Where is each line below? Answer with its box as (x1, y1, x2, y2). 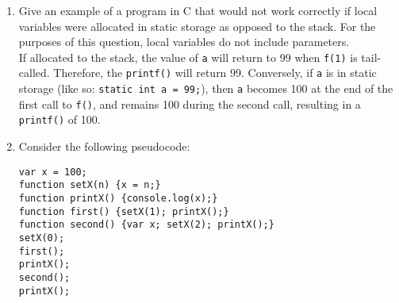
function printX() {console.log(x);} (18, 192, 218, 204)
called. (18, 64, 50, 81)
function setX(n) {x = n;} (18, 179, 161, 191)
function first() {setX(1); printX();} (18, 205, 229, 217)
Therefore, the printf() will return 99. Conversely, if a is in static (53, 64, 377, 81)
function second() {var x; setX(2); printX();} (18, 219, 274, 231)
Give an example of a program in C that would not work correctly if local (18, 2, 378, 18)
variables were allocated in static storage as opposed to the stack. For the (18, 17, 376, 34)
